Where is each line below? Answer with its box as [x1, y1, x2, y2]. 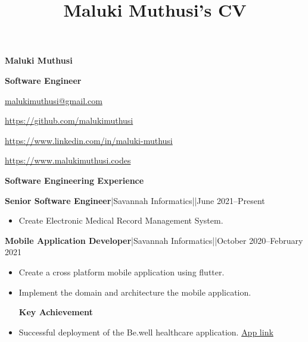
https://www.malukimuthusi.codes [5, 154, 131, 167]
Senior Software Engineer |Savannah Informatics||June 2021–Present [5, 194, 265, 206]
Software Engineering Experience [5, 174, 144, 186]
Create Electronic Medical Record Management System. [18, 214, 223, 227]
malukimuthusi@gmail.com [5, 94, 102, 106]
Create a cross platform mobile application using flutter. [18, 265, 225, 278]
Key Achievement [18, 306, 93, 318]
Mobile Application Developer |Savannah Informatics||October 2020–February [5, 234, 303, 246]
